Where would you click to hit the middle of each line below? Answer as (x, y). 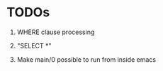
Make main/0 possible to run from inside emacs (86, 59)
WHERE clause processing (56, 32)
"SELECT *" (34, 45)
